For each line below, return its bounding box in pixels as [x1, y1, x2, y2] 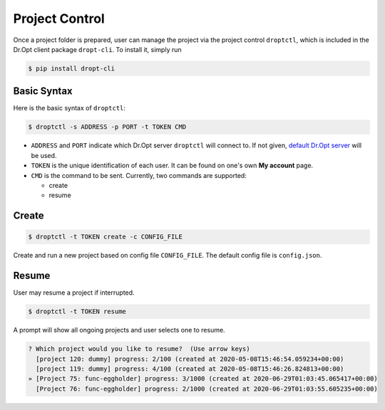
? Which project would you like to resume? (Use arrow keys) [28, 345, 250, 353]
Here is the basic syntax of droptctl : [13, 104, 126, 112]
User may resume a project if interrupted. [13, 288, 135, 297]
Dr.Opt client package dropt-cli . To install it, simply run [13, 45, 182, 53]
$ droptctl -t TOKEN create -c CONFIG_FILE [28, 233, 183, 241]
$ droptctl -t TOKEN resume [28, 307, 126, 316]
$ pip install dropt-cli [28, 64, 115, 73]
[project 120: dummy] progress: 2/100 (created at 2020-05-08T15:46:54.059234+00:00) [36, 354, 344, 363]
